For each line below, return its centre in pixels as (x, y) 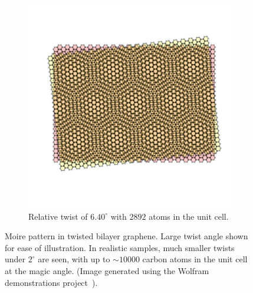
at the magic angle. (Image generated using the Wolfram (107, 270)
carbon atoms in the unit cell (195, 259)
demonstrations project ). (51, 282)
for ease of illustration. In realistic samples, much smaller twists (120, 247)
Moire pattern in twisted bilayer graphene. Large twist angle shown (126, 236)
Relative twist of (58, 216)
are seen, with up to (74, 259)
